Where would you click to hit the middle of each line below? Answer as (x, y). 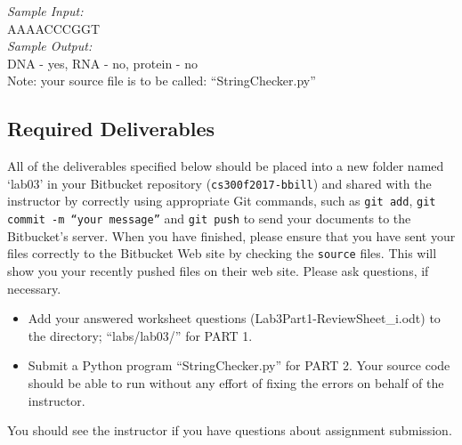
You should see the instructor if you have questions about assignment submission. (230, 430)
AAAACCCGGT (54, 28)
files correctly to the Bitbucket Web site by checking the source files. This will (222, 253)
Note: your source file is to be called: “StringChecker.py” (162, 81)
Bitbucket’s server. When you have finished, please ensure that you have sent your (231, 235)
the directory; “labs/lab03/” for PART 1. (140, 335)
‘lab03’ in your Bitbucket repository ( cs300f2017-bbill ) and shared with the (219, 183)
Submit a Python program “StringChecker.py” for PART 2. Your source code (239, 365)
